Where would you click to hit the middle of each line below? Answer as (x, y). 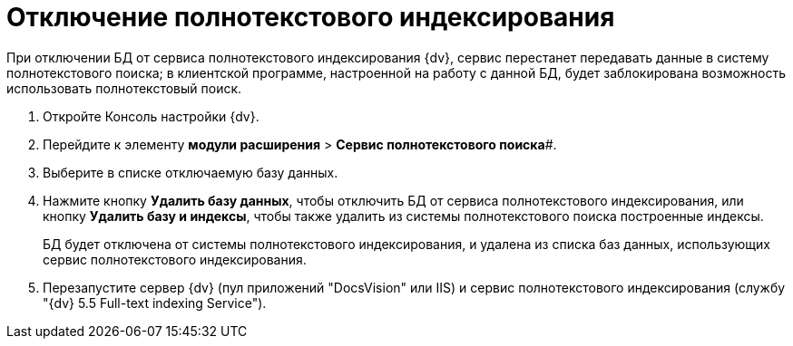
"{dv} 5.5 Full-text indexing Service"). (155, 303)
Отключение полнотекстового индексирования (311, 17)
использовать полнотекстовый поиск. (124, 88)
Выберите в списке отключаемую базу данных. (191, 172)
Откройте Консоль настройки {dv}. (151, 116)
